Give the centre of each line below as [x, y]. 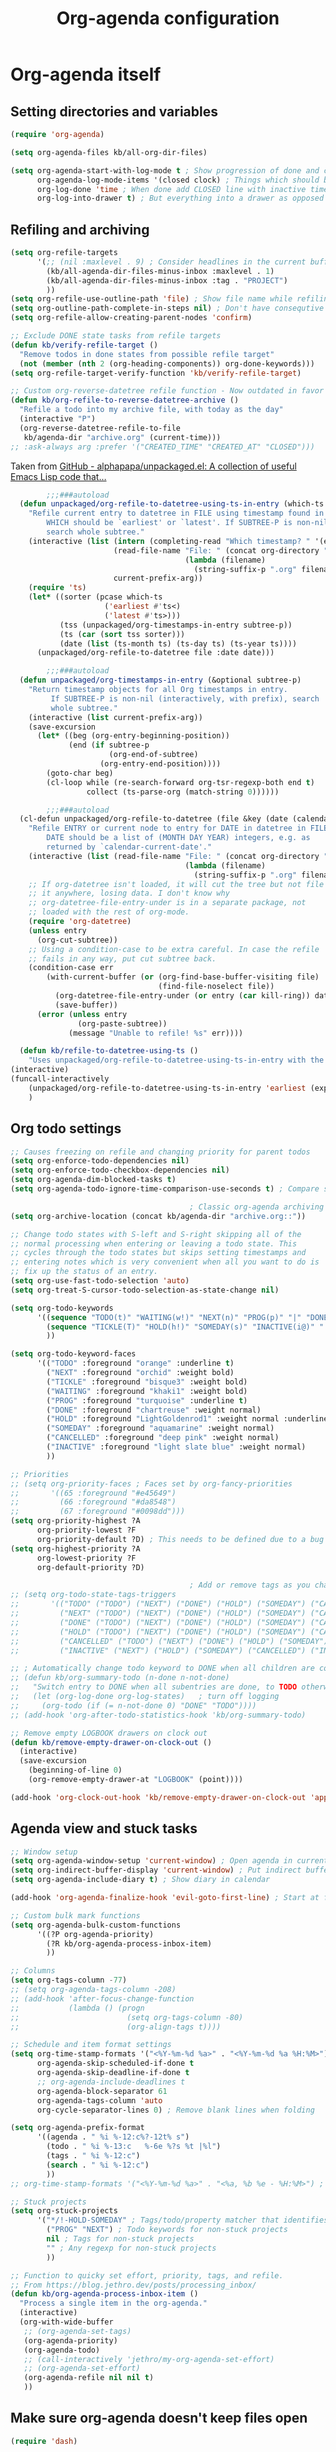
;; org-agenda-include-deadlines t [111, 2082]
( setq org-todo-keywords [62, 1308]
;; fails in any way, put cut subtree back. [122, 958]
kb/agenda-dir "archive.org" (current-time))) [122, 437]
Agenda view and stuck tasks [104, 1828]
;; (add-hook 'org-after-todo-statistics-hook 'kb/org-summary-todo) [158, 1715]
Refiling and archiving [80, 229]
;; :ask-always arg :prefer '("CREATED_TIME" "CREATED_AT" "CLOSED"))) [162, 447]
